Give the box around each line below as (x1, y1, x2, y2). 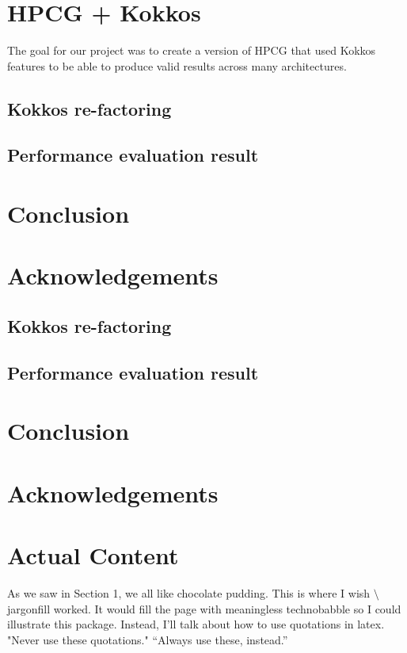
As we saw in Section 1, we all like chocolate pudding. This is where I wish (7, 585, 371, 601)
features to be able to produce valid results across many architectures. (7, 57, 347, 74)
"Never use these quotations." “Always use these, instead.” (7, 631, 288, 647)
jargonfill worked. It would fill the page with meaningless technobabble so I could (7, 600, 401, 617)
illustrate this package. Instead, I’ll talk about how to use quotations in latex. (7, 616, 385, 632)
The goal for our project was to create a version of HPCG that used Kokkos (7, 42, 376, 59)
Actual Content (7, 539, 179, 571)
